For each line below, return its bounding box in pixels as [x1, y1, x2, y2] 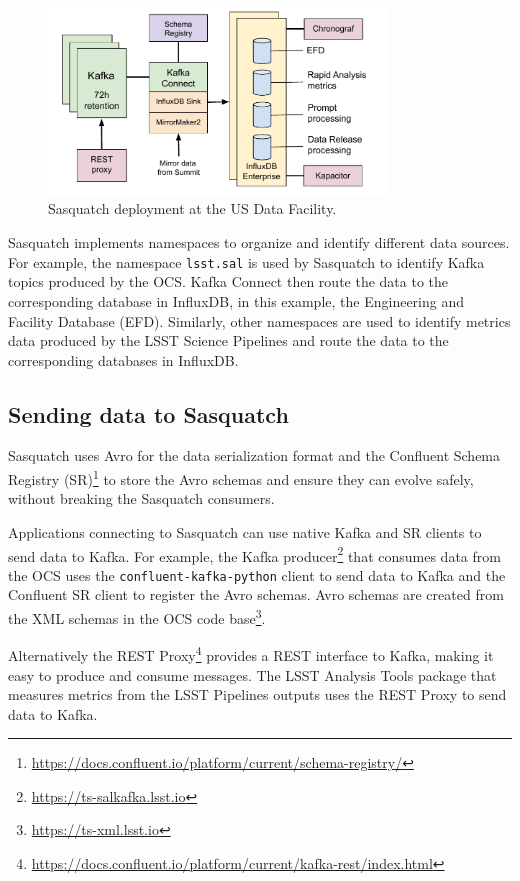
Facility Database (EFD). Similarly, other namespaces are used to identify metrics [8, 310, 511, 331]
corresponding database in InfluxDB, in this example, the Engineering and [8, 290, 464, 311]
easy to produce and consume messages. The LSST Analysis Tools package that [8, 664, 497, 685]
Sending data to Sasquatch [8, 398, 289, 429]
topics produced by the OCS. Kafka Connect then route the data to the [8, 271, 449, 292]
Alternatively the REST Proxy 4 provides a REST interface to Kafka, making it [8, 642, 494, 665]
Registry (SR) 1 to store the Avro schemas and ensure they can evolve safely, [8, 466, 474, 489]
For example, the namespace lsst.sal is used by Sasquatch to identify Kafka [8, 251, 485, 272]
